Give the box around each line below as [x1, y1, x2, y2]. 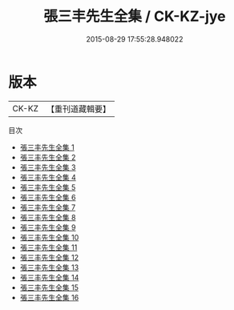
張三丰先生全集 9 [19, 222, 76, 232]
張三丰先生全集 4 [19, 172, 76, 182]
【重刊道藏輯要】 [46, 103, 111, 115]
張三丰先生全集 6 [19, 192, 76, 202]
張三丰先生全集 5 [19, 182, 76, 192]
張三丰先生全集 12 [19, 252, 79, 262]
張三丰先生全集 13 [19, 262, 79, 272]
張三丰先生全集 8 [19, 212, 76, 222]
